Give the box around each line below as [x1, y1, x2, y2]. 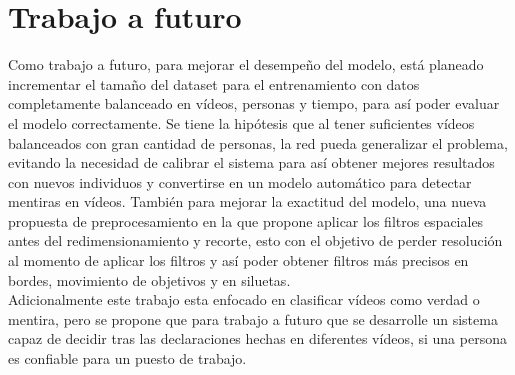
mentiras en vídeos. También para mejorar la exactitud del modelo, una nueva [8, 191, 487, 212]
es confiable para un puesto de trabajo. [8, 348, 247, 369]
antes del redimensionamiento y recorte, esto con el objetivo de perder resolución [8, 230, 503, 251]
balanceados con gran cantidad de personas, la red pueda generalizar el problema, [8, 132, 508, 153]
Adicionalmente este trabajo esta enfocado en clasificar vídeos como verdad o [8, 289, 480, 310]
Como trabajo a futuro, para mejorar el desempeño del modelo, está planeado [8, 54, 484, 75]
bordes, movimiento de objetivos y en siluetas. [8, 269, 291, 290]
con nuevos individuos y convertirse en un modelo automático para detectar [8, 171, 472, 192]
